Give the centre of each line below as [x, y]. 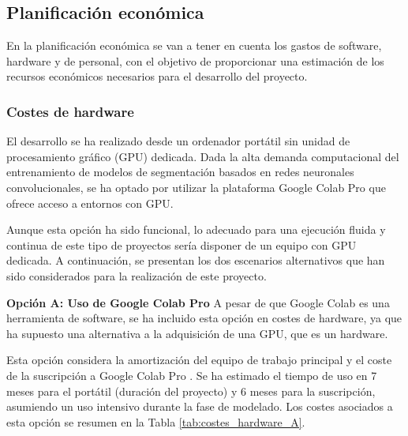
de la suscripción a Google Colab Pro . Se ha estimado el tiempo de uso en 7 [192, 375]
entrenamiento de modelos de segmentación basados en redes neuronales [180, 172]
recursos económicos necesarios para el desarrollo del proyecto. [157, 76]
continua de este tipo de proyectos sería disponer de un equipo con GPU [182, 244]
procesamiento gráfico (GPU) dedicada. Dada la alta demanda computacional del [203, 156]
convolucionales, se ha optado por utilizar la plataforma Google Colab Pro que [196, 187]
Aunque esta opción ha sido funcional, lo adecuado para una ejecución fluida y [196, 229]
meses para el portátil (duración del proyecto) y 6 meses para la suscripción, [191, 391]
